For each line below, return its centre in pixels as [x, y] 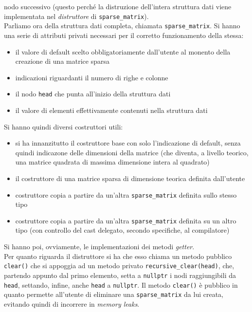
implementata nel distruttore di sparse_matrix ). [76, 16]
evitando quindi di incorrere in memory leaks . [72, 303]
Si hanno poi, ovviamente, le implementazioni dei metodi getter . [99, 246]
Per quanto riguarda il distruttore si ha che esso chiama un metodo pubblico [118, 256]
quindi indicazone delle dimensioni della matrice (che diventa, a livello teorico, [132, 152]
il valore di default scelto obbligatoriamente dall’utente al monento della [123, 51]
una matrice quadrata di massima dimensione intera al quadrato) [112, 162]
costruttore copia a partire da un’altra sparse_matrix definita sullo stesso [126, 194]
